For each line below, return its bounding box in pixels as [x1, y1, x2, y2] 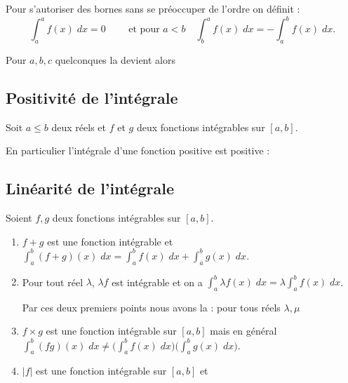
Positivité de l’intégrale [6, 86, 178, 108]
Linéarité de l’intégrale [6, 177, 174, 199]
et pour [128, 25, 160, 35]
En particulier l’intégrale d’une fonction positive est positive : [6, 143, 270, 158]
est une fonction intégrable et [47, 234, 173, 248]
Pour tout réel [22, 274, 83, 289]
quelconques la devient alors [55, 52, 175, 67]
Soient [6, 210, 32, 225]
